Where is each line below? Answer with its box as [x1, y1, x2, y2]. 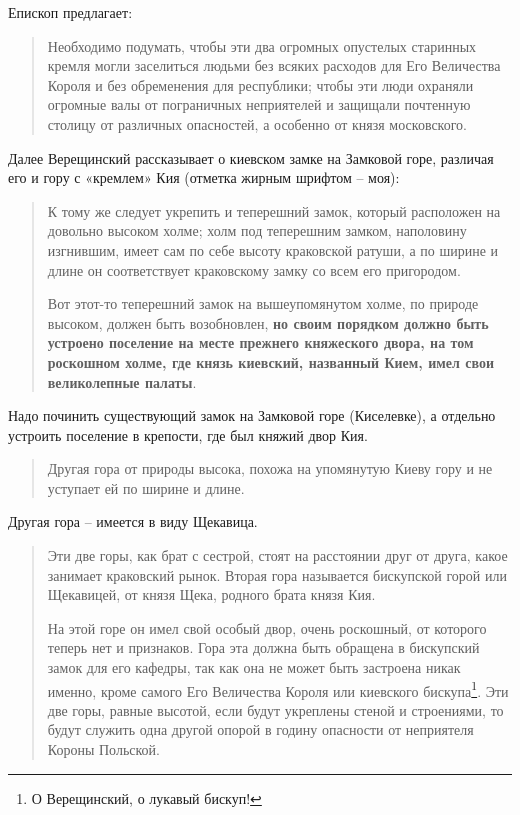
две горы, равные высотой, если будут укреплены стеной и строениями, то [47, 699, 504, 720]
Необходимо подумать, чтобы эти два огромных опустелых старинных [47, 35, 477, 56]
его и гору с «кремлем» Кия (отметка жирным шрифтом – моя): [8, 167, 400, 188]
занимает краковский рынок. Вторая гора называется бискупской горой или [47, 564, 507, 585]
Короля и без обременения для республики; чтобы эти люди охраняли [47, 74, 474, 95]
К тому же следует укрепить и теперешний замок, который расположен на [47, 200, 501, 221]
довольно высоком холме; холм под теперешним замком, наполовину [47, 220, 467, 241]
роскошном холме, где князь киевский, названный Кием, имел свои [47, 351, 494, 372]
